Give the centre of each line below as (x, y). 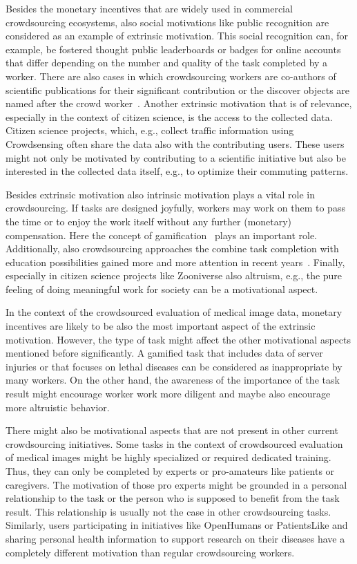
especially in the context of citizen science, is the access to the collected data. (169, 116)
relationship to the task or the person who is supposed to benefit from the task (173, 498)
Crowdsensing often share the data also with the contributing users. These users (175, 143)
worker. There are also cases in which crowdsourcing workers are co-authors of (171, 76)
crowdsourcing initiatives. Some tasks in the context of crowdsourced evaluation (174, 443)
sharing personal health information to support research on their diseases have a (175, 538)
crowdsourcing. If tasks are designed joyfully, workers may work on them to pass (175, 208)
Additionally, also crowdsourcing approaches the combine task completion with (172, 248)
